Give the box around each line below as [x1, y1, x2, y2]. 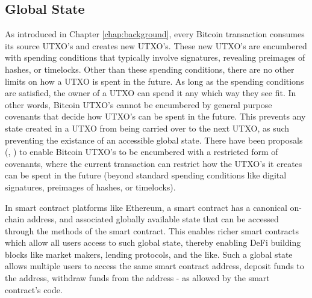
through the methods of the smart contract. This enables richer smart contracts [5, 224, 299, 237]
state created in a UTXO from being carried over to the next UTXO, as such [5, 121, 290, 134]
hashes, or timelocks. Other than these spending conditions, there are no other [5, 62, 295, 75]
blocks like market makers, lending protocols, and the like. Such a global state [5, 248, 293, 260]
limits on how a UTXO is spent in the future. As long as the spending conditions [5, 74, 304, 87]
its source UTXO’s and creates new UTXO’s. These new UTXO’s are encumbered [5, 39, 307, 52]
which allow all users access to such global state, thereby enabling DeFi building [5, 236, 301, 249]
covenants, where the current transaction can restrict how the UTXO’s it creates [5, 157, 302, 169]
